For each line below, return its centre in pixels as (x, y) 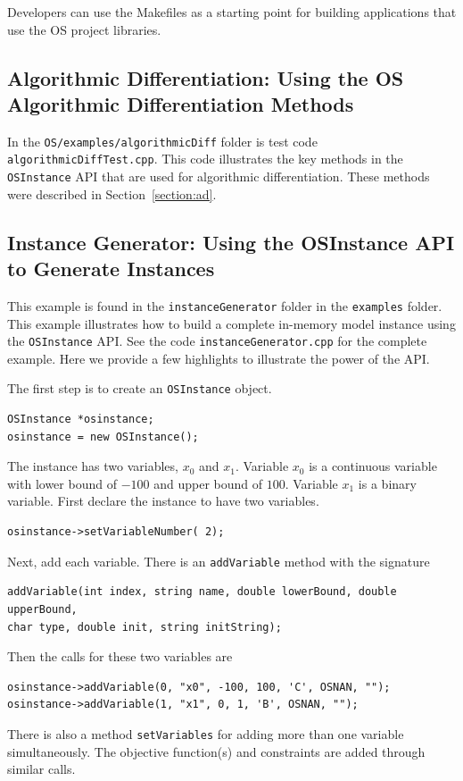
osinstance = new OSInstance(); (103, 437)
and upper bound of (208, 483)
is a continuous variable (373, 466)
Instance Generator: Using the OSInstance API (231, 242)
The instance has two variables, (93, 466)
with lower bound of (62, 483)
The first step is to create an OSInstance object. (140, 388)
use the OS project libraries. (84, 29)
